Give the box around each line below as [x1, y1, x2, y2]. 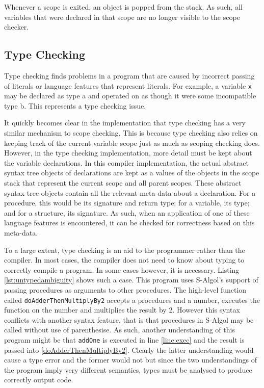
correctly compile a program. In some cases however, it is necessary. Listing [4, 264, 240, 275]
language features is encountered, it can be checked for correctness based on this [4, 217, 255, 228]
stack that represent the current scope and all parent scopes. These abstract [4, 177, 242, 188]
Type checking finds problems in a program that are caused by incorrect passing [4, 70, 255, 81]
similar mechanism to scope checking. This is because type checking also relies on [4, 127, 258, 138]
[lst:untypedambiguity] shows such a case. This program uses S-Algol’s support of [4, 274, 258, 285]
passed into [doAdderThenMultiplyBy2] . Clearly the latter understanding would [4, 344, 254, 355]
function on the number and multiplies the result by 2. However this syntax [4, 304, 240, 315]
